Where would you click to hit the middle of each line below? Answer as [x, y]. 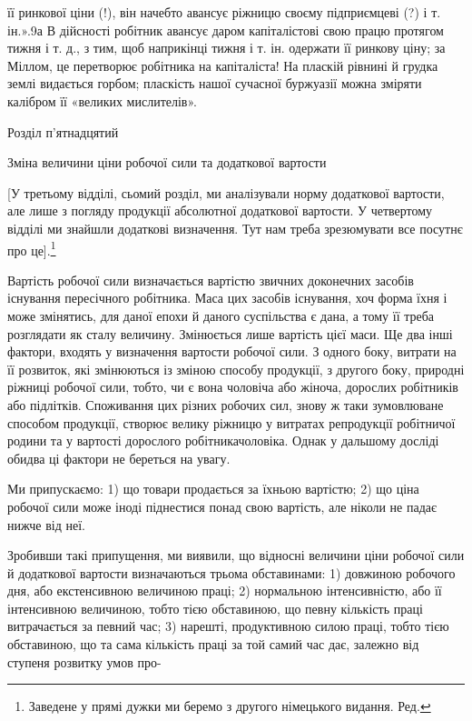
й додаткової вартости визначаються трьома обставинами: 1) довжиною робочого [231, 572]
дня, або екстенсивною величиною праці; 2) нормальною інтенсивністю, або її [225, 591]
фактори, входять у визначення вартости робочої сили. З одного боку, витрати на [232, 351]
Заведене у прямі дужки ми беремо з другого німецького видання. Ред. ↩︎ [230, 706]
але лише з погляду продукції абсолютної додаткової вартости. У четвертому [220, 210]
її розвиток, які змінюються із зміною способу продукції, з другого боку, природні [236, 369]
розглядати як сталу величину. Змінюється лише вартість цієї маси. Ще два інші [230, 333]
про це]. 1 [32, 248]
